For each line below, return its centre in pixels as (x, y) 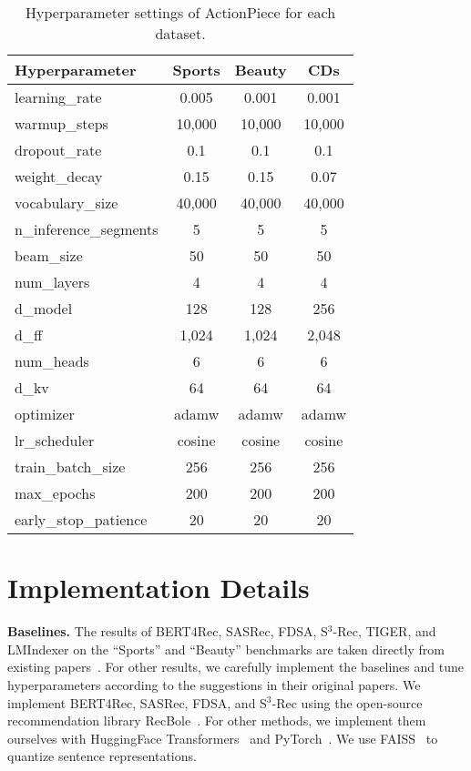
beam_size (49, 255)
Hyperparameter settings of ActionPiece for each (180, 12)
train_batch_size (70, 467)
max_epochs (55, 493)
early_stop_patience (81, 519)
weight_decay (59, 176)
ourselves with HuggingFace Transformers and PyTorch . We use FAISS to (223, 738)
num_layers (52, 282)
